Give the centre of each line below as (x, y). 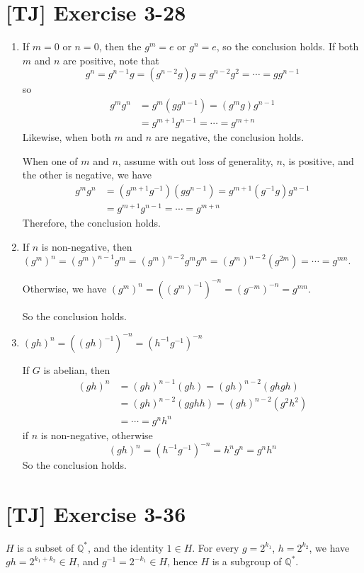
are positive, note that (111, 60)
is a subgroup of (247, 561)
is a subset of (46, 547)
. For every (216, 547)
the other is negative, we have (87, 175)
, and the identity (125, 547)
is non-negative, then (87, 246)
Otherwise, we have (64, 288)
